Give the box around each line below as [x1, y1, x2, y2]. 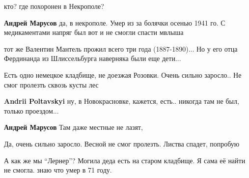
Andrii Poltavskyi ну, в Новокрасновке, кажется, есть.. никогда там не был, [4, 96, 239, 106]
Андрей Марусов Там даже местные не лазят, [4, 122, 143, 132]
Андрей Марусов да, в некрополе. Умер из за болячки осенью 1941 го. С [4, 17, 225, 28]
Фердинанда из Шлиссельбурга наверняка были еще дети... [4, 53, 181, 63]
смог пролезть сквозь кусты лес [4, 79, 99, 89]
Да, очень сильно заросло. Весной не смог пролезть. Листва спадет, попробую [4, 138, 240, 148]
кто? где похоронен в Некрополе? [4, 1, 104, 11]
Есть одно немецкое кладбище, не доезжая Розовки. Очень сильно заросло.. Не [4, 69, 242, 80]
